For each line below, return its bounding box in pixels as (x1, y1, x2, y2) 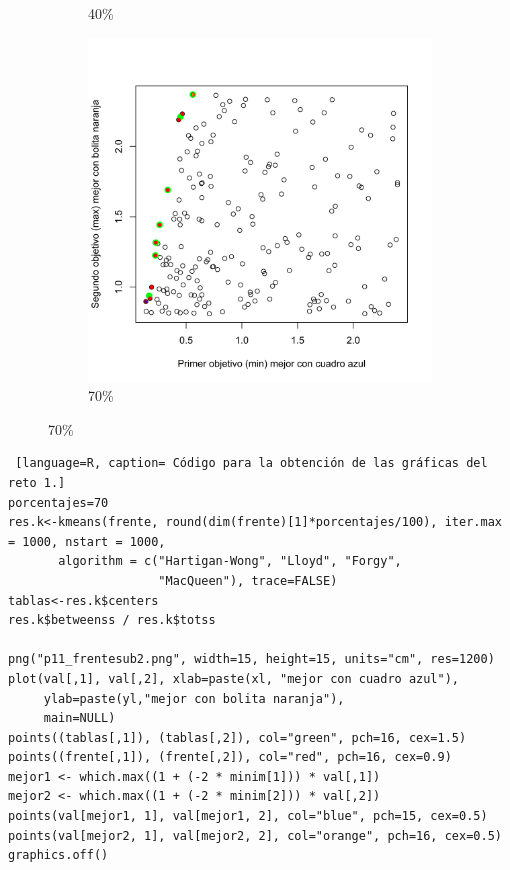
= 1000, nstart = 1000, (8, 534, 166, 549)
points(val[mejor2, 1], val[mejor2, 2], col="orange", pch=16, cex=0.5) (8, 828, 502, 843)
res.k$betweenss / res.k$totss (8, 613, 216, 628)
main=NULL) (43, 711, 116, 726)
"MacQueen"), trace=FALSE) (158, 573, 338, 588)
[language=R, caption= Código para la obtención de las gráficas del (15, 456, 488, 471)
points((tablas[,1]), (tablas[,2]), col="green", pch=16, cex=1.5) (8, 730, 467, 745)
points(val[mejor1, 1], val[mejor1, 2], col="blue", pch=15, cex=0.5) (8, 809, 488, 824)
